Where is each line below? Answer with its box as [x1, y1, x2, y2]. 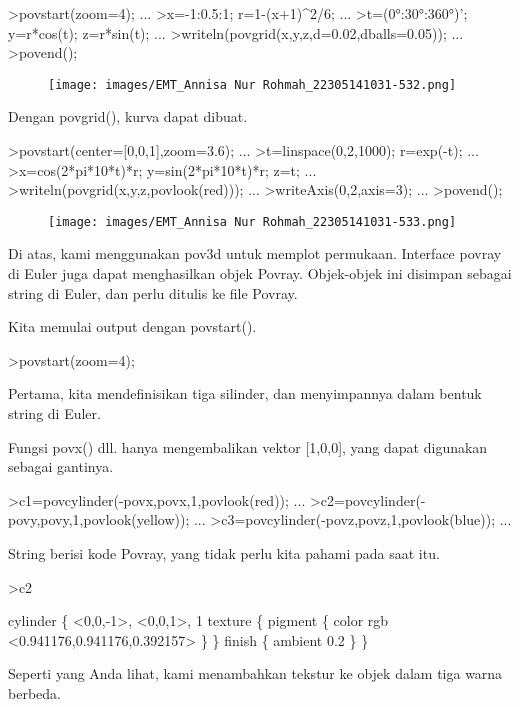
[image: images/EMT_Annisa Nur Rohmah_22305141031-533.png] [48, 214, 457, 229]
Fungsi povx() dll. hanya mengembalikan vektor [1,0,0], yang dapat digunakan [8, 436, 488, 457]
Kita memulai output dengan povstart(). [8, 316, 257, 337]
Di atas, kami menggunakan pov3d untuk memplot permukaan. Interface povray [8, 243, 502, 264]
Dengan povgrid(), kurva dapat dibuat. [8, 106, 248, 127]
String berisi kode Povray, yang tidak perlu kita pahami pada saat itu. [8, 543, 440, 563]
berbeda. [8, 682, 61, 703]
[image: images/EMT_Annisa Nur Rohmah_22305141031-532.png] [48, 77, 457, 92]
